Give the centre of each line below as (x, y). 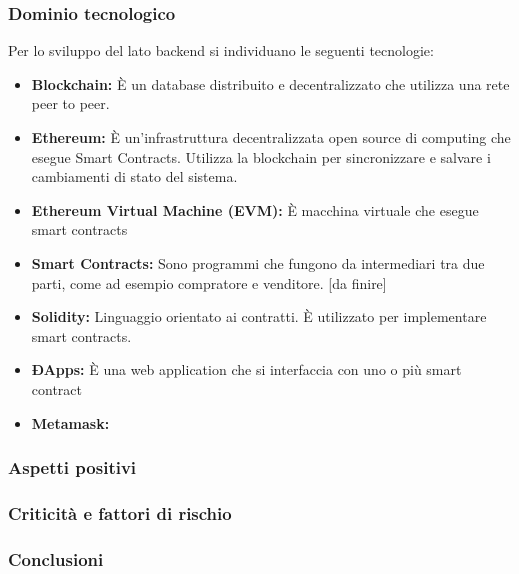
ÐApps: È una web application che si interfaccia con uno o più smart (246, 369)
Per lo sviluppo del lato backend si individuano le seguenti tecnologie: (221, 50)
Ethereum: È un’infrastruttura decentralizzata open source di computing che (271, 137)
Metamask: (70, 422)
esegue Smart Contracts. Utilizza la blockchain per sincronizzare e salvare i (261, 156)
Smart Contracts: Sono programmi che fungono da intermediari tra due (258, 262)
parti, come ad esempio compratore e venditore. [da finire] (209, 282)
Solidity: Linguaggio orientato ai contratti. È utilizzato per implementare (259, 316)
